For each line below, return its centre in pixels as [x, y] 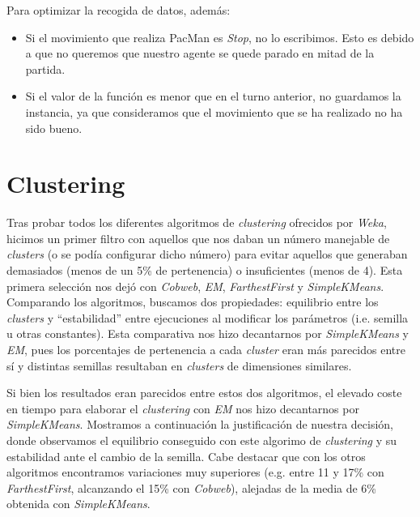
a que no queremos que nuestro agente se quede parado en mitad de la [200, 53]
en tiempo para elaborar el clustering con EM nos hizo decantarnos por [183, 408]
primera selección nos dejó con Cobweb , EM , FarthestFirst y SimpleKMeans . [195, 286]
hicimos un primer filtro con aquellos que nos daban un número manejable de [198, 238]
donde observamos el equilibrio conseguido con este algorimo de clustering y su [202, 440]
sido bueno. [54, 128]
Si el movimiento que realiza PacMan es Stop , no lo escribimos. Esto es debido [220, 37]
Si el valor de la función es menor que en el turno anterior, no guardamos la [213, 96]
